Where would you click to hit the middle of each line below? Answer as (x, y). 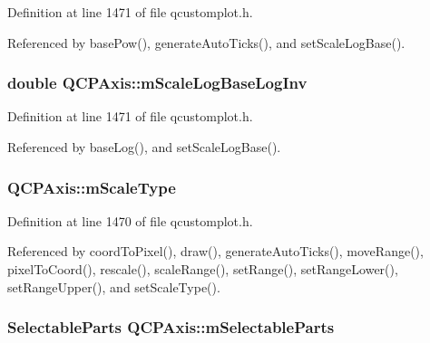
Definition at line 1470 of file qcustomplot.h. (130, 220)
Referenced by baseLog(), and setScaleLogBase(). (144, 147)
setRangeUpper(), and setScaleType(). (114, 286)
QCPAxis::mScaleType (92, 187)
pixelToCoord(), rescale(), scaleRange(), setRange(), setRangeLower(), (203, 269)
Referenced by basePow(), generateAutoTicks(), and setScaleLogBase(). (206, 42)
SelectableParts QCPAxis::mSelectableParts (171, 327)
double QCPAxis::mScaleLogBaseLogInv (157, 83)
